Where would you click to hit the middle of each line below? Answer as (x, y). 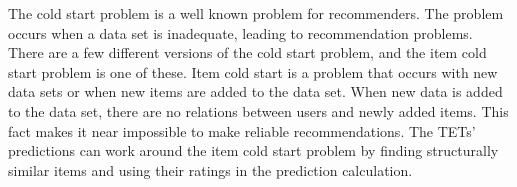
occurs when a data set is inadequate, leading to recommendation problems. (240, 32)
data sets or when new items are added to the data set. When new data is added (255, 91)
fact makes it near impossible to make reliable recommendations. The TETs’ (242, 130)
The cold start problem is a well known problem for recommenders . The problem (256, 13)
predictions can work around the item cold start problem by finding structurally (253, 150)
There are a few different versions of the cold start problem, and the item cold (247, 52)
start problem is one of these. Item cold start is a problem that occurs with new (253, 71)
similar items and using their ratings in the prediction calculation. (210, 169)
